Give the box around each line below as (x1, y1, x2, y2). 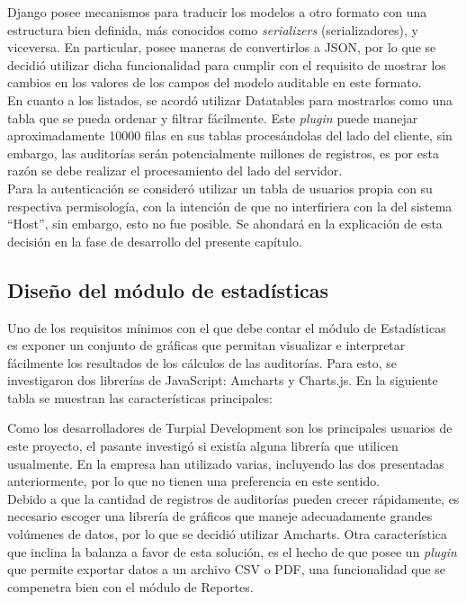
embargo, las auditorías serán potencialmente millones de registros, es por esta (7, 143, 439, 162)
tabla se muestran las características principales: (7, 388, 273, 407)
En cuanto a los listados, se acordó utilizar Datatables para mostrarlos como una (7, 90, 453, 109)
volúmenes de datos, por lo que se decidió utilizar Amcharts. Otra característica (7, 525, 448, 544)
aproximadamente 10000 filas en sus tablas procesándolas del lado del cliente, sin (7, 126, 453, 145)
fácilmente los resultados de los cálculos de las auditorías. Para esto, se (7, 353, 398, 372)
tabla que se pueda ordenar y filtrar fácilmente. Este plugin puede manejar (7, 108, 418, 127)
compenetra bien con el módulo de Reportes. (7, 577, 254, 596)
